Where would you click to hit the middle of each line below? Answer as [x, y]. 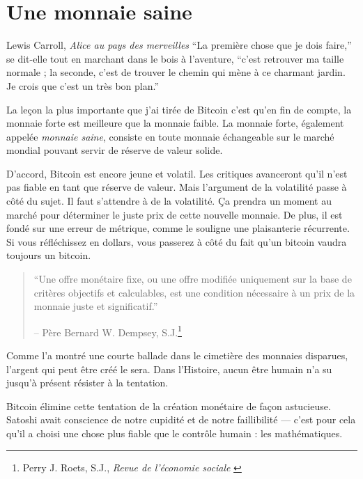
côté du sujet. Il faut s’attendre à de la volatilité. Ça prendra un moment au [169, 201]
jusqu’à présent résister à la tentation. [87, 383]
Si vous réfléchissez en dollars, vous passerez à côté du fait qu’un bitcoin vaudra [177, 241]
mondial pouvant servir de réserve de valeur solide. [115, 150]
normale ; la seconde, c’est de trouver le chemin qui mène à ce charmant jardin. [176, 72]
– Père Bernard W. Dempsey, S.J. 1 [108, 331]
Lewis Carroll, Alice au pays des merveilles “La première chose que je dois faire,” [179, 45]
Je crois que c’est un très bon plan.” [83, 85]
